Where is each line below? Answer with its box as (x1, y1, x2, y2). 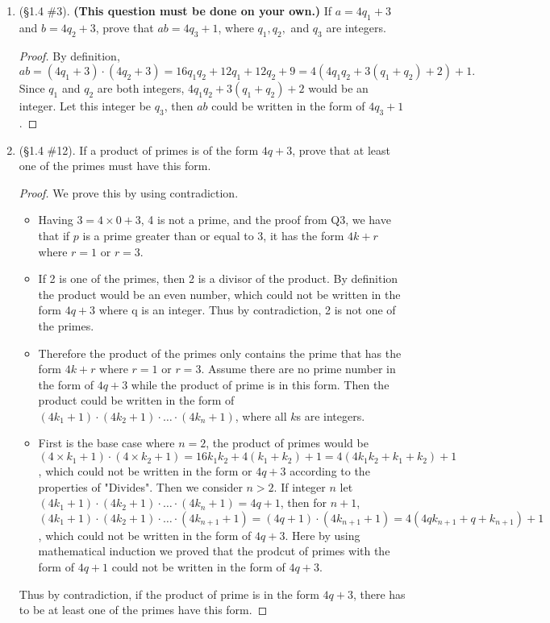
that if (38, 226, 70, 243)
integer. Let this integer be (19, 98, 152, 114)
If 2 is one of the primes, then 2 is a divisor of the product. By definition (38, 270, 398, 287)
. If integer (273, 478, 326, 495)
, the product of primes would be (206, 434, 369, 451)
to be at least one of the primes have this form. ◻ (19, 601, 268, 618)
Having (38, 211, 73, 228)
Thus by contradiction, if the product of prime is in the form (19, 585, 319, 602)
